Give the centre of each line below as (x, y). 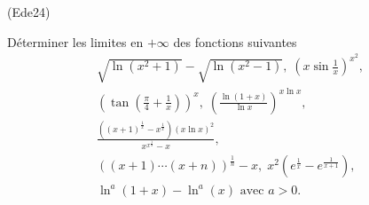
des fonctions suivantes (235, 41)
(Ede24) (29, 12)
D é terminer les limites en (75, 41)
